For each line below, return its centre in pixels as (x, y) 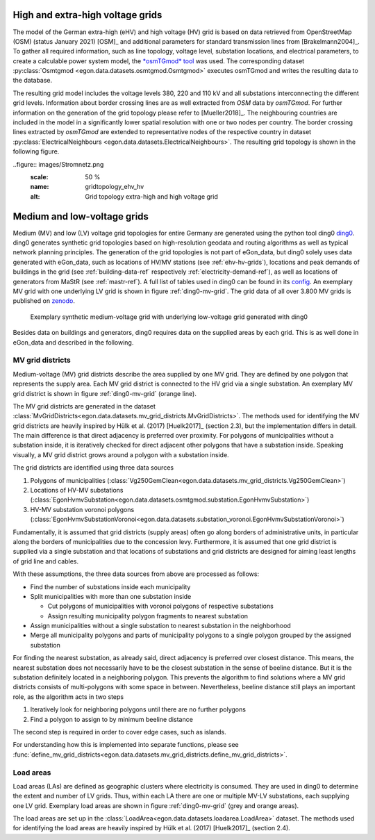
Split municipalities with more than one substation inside (111, 596)
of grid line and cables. (46, 561)
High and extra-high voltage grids (87, 15)
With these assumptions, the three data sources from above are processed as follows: (136, 574)
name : (40, 187)
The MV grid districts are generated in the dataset (84, 406)
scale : (39, 176)
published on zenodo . (44, 301)
